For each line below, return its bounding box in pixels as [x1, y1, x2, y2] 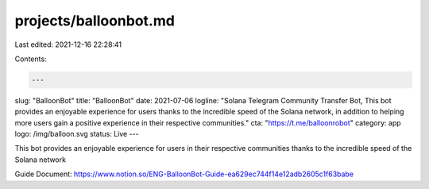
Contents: [14, 54, 47, 64]
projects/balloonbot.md [14, 12, 175, 29]
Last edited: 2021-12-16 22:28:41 [14, 40, 122, 49]
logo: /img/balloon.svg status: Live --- [14, 129, 139, 139]
